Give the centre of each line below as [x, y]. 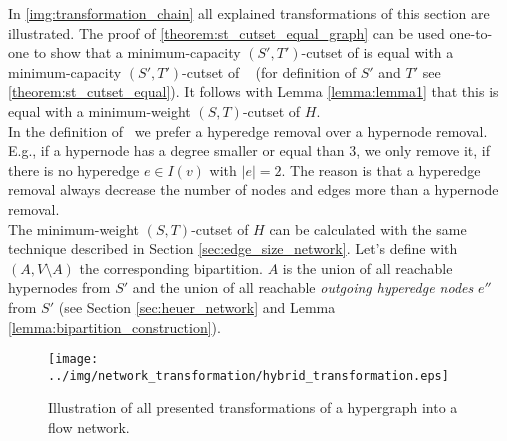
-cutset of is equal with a [377, 52]
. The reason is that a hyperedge [381, 169]
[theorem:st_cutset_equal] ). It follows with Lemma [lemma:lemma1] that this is [253, 91]
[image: [73, 359]
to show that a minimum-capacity [137, 52]
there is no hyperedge [74, 169]
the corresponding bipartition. [171, 267]
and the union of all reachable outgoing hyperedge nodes [303, 287]
